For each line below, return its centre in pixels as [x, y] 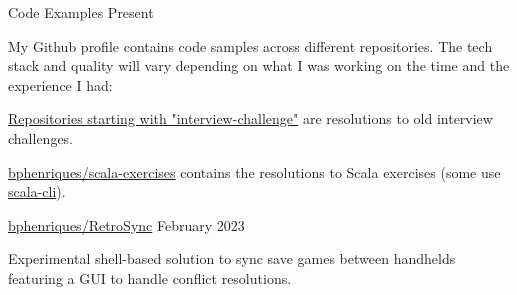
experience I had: [60, 84]
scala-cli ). [37, 191]
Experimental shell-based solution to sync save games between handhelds [232, 258]
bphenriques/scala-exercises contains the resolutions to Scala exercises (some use [254, 171]
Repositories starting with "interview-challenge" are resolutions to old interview [250, 118]
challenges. [41, 137]
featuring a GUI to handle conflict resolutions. [150, 277]
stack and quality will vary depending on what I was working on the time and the [259, 65]
